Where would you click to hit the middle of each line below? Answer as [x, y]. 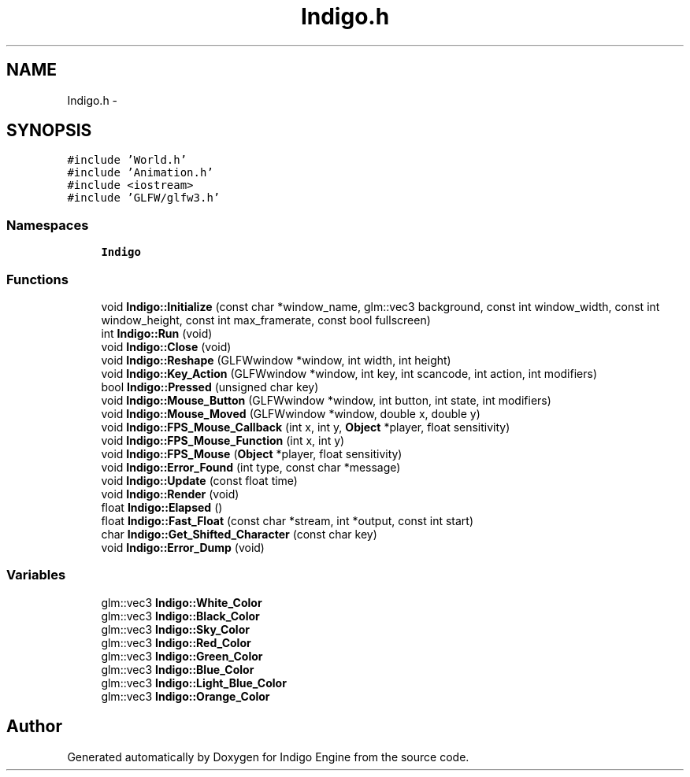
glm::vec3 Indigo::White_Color [182, 602]
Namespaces [48, 225]
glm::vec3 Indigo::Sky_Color [175, 629]
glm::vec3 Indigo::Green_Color [182, 656]
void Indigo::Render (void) [170, 494]
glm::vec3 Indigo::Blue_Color [178, 669]
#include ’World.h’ [127, 160]
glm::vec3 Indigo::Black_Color [180, 616]
